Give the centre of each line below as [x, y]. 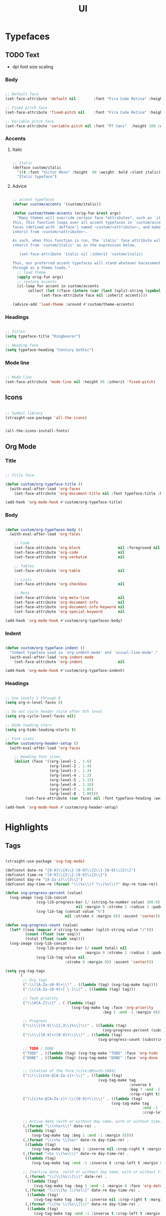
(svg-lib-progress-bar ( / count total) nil [82, 948]
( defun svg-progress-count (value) [42, 925]
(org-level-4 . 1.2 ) [70, 775]
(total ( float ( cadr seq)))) [55, 939]
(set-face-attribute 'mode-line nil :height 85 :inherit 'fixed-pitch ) [80, 382]
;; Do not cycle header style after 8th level [54, 712]
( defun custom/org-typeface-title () [44, 484]
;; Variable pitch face [30, 121]
